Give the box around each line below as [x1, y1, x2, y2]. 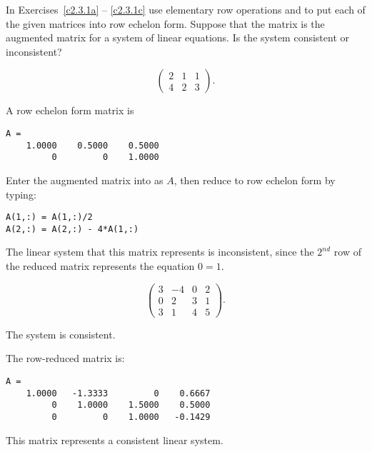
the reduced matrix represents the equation [6, 258, 195, 273]
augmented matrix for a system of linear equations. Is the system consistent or [6, 30, 349, 45]
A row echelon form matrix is [6, 103, 134, 118]
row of [333, 244, 361, 259]
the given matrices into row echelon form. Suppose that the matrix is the [6, 16, 325, 31]
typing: [6, 186, 36, 201]
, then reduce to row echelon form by [174, 172, 336, 187]
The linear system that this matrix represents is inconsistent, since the [6, 244, 314, 259]
